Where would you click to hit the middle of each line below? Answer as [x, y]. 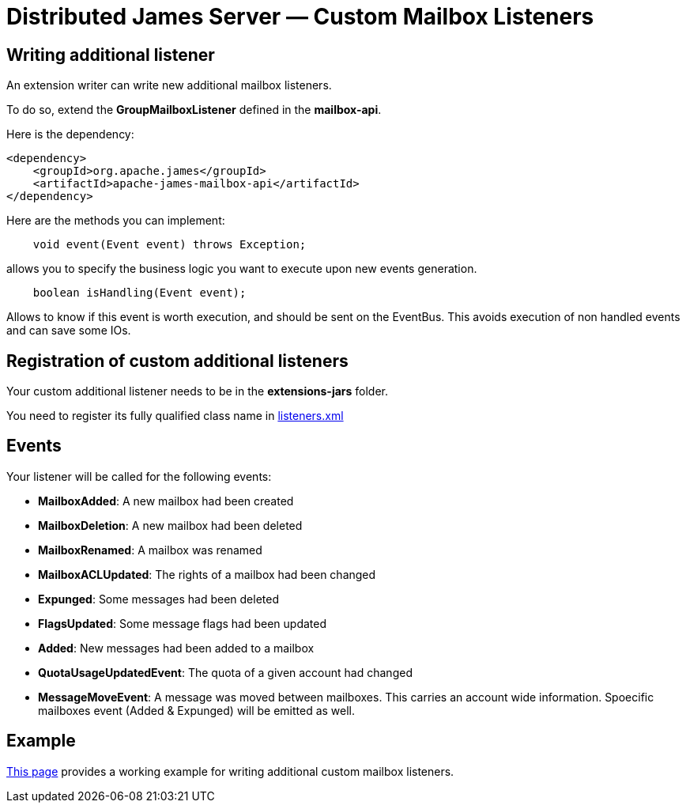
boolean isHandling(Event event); [139, 293]
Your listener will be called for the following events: [139, 476]
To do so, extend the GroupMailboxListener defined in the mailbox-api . [194, 110]
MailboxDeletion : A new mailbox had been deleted [170, 525]
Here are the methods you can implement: [116, 221]
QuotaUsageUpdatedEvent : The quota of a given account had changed [225, 672]
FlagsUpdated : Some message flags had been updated [183, 623]
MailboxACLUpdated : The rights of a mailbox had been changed [207, 574]
